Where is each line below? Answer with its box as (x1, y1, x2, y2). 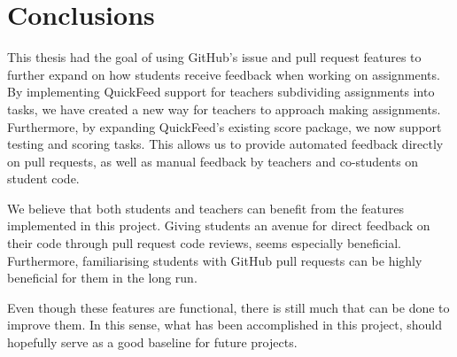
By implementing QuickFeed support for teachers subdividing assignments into (7, 82, 435, 101)
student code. (7, 169, 80, 188)
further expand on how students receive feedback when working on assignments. (7, 65, 440, 83)
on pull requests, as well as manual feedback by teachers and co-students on (7, 151, 419, 170)
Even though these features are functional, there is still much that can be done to (7, 298, 450, 316)
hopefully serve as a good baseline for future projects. (7, 333, 298, 352)
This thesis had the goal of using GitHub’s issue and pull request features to (7, 48, 422, 66)
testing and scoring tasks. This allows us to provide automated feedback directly (7, 135, 444, 153)
